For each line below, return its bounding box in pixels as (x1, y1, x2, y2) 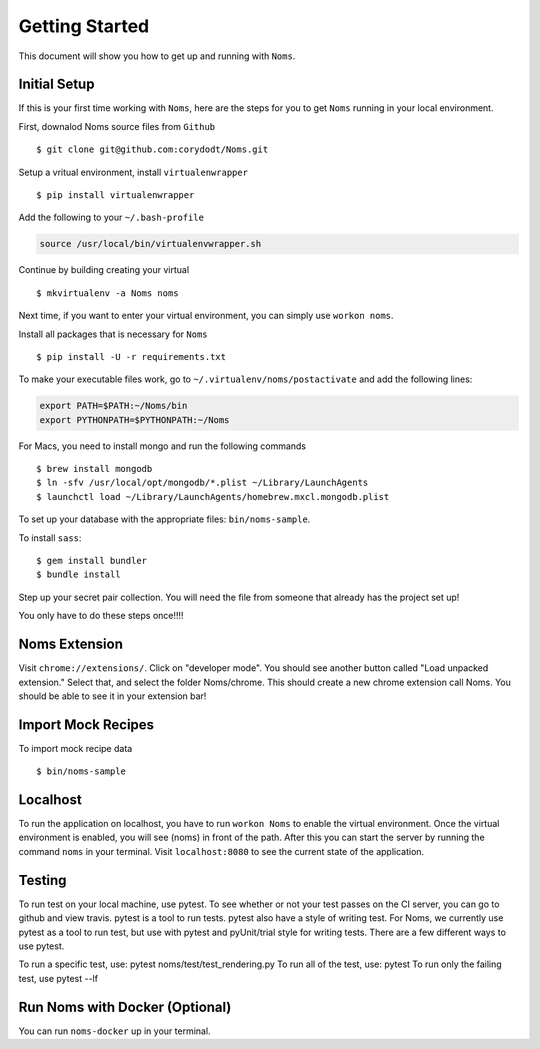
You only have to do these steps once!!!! (18, 610, 184, 622)
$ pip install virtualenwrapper (36, 190, 195, 201)
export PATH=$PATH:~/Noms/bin (39, 400, 188, 412)
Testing (18, 871, 67, 889)
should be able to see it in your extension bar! (18, 690, 207, 702)
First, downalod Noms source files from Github (18, 120, 216, 132)
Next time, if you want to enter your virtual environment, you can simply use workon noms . (18, 310, 394, 322)
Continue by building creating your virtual (18, 264, 190, 276)
